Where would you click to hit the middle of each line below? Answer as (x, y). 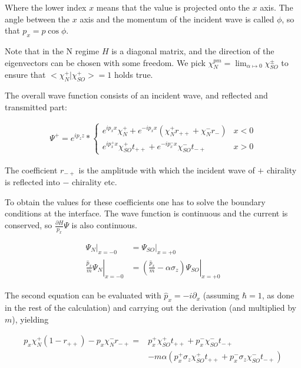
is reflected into (32, 182)
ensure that (25, 75)
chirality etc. (95, 182)
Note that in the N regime (52, 50)
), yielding (30, 319)
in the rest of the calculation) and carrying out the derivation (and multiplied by (150, 308)
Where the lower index (46, 7)
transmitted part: (36, 106)
